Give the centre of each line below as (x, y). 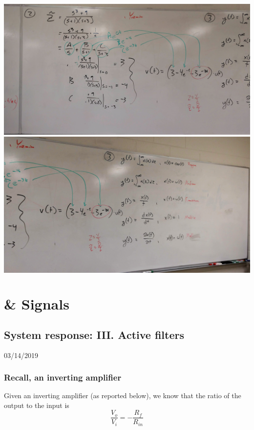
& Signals (37, 303)
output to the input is (37, 405)
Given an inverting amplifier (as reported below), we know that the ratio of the (123, 395)
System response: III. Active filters (94, 335)
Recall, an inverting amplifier (63, 377)
